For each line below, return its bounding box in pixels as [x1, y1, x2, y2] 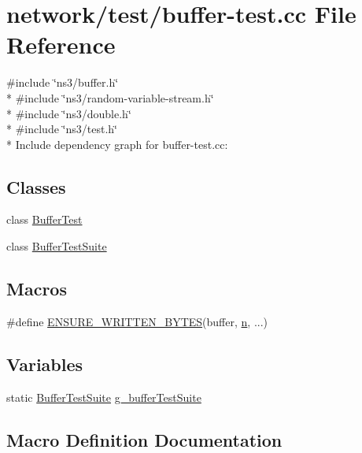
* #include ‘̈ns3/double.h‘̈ [6, 105, 131, 121]
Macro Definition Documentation [6, 427, 283, 451]
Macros [6, 277, 67, 301]
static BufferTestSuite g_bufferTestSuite [6, 388, 201, 405]
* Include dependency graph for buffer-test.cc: [6, 136, 228, 152]
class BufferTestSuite [6, 238, 107, 254]
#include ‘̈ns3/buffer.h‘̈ [6, 74, 119, 91]
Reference [6, 28, 116, 61]
